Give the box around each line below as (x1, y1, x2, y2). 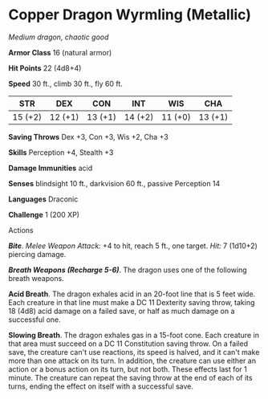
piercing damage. (8, 249, 67, 259)
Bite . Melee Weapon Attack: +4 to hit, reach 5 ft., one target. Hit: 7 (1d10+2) (8, 241, 258, 250)
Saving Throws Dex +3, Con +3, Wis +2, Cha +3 (8, 132, 169, 141)
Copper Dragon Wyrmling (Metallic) (8, 6, 251, 24)
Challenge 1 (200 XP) (8, 210, 80, 219)
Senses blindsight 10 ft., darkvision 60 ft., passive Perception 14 (8, 178, 221, 188)
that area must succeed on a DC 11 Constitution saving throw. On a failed (8, 339, 249, 348)
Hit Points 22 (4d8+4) (8, 63, 82, 73)
